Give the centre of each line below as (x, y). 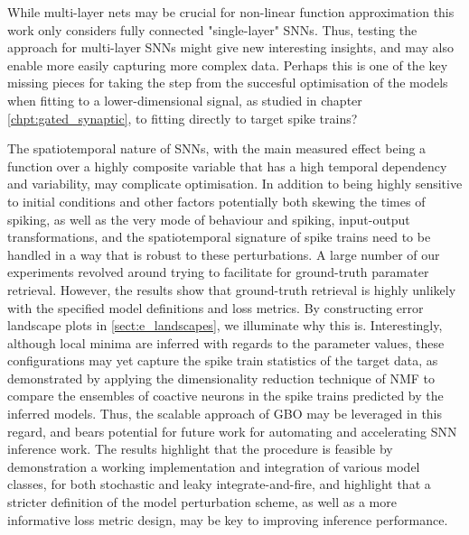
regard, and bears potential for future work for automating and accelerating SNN (232, 431)
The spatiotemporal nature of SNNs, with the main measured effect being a (217, 148)
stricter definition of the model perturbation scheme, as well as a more (202, 502)
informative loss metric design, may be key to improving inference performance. (228, 519)
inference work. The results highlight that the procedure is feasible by (200, 449)
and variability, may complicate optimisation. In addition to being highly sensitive (235, 184)
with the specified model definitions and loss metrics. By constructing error (216, 307)
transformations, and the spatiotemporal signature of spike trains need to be (219, 237)
